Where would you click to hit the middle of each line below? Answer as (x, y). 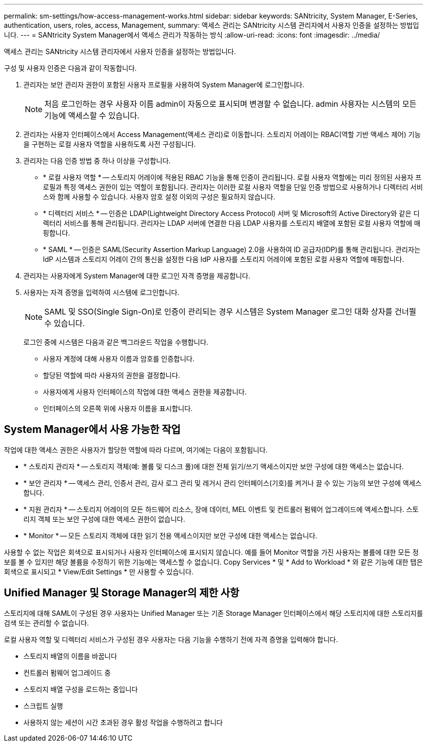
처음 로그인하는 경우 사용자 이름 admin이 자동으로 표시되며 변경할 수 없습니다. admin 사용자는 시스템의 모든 (231, 104)
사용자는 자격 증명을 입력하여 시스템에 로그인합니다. (101, 292)
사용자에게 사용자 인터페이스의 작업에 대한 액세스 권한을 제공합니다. (145, 392)
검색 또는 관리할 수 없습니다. (47, 623)
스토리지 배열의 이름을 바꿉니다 (70, 656)
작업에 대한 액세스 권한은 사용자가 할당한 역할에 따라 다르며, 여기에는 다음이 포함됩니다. (136, 450)
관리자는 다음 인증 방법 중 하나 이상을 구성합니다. (97, 161)
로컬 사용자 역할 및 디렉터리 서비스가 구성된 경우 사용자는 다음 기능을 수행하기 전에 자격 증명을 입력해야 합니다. (171, 639)
